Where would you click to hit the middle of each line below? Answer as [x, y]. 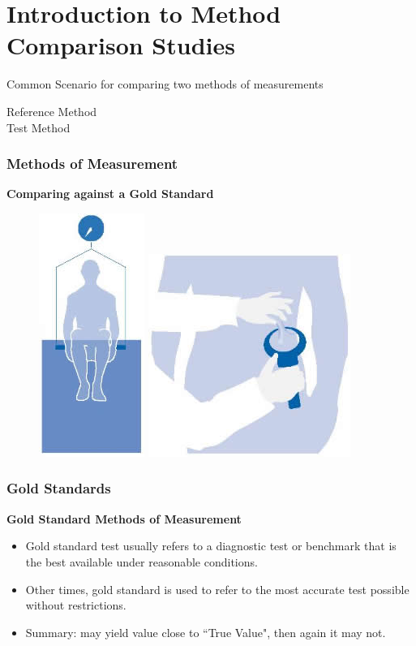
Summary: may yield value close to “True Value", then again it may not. [206, 632]
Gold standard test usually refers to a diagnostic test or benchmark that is [211, 546]
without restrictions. [76, 605]
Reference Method [52, 111]
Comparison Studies [121, 45]
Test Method [39, 127]
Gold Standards [59, 488]
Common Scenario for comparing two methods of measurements [165, 84]
